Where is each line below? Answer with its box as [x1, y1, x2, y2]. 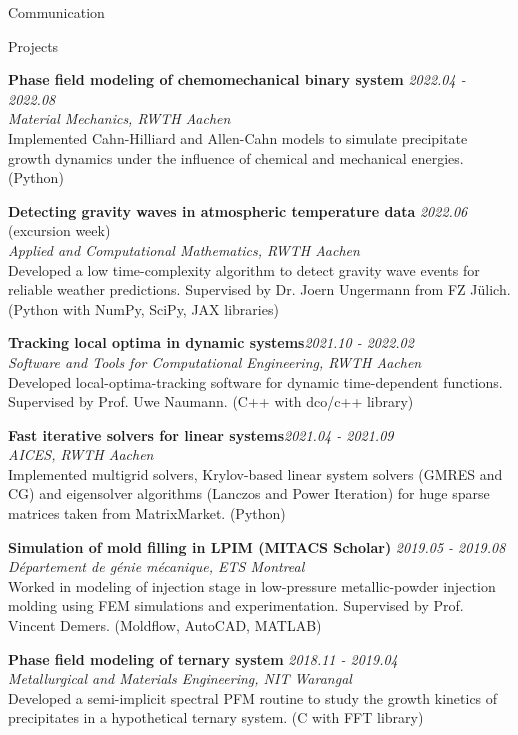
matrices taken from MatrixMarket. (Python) [8, 503, 286, 524]
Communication [8, 2, 105, 22]
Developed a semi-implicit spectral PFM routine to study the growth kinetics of [8, 687, 498, 708]
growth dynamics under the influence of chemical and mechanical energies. [8, 147, 464, 168]
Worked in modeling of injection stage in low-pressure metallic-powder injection [8, 575, 496, 596]
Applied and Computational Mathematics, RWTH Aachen [8, 239, 360, 260]
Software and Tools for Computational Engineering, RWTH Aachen [8, 351, 422, 372]
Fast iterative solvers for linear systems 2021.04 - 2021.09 [8, 424, 394, 445]
